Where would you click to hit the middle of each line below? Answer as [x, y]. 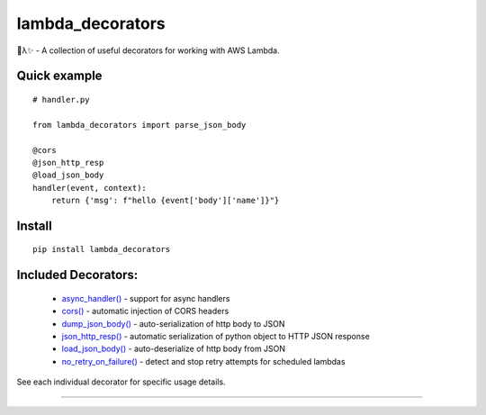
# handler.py [61, 99]
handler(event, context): [90, 188]
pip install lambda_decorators [102, 249]
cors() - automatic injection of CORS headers [145, 311]
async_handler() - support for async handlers [146, 298]
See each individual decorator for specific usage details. [121, 382]
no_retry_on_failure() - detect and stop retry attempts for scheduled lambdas [203, 361]
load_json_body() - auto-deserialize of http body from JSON [174, 349]
